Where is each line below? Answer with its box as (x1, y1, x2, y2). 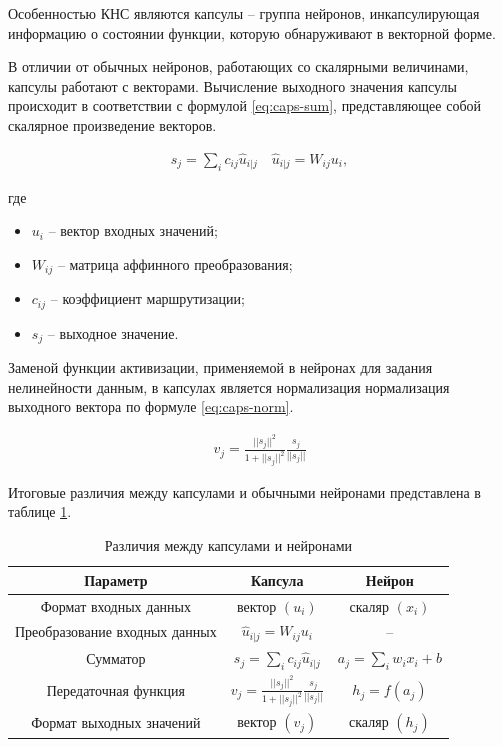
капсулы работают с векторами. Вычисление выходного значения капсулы (8, 75, 457, 96)
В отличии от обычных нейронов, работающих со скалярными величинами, (8, 56, 469, 77)
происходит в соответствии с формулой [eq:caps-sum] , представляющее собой (8, 95, 482, 116)
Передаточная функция (46, 680, 185, 701)
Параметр (84, 569, 148, 590)
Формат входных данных (40, 595, 192, 616)
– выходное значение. (47, 322, 179, 343)
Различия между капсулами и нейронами (104, 535, 353, 556)
